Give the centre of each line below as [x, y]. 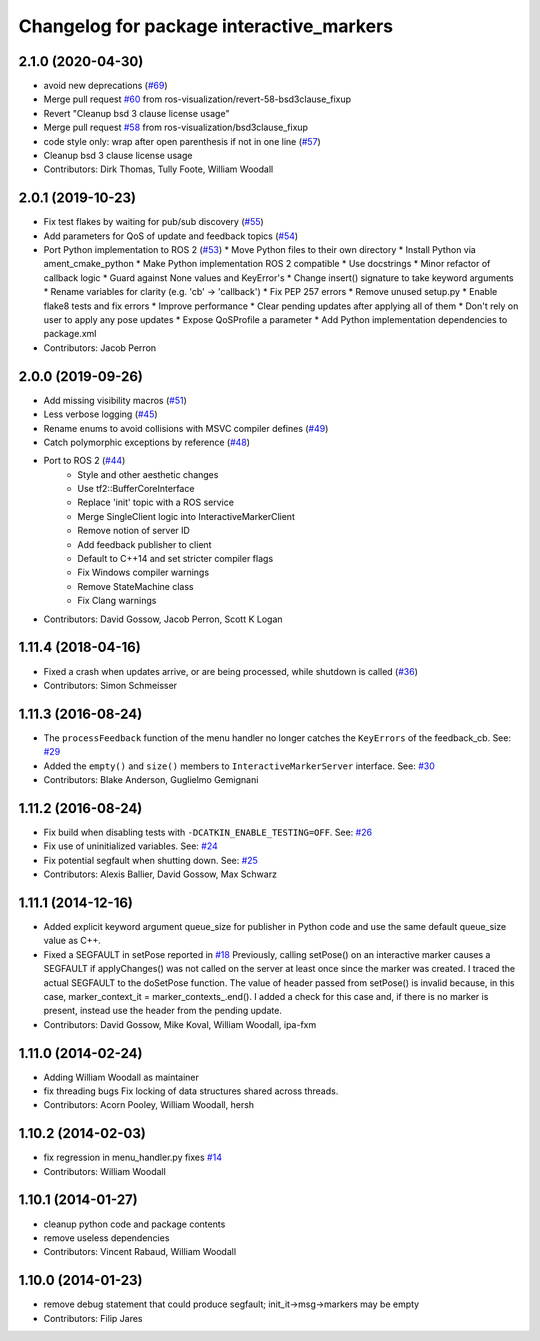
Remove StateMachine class [135, 586]
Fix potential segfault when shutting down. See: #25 [151, 860]
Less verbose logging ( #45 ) [101, 414]
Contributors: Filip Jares [93, 1318]
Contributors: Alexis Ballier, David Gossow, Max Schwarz [160, 874]
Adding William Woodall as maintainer [121, 1077]
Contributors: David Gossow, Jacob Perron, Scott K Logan [163, 619]
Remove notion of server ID [133, 531]
